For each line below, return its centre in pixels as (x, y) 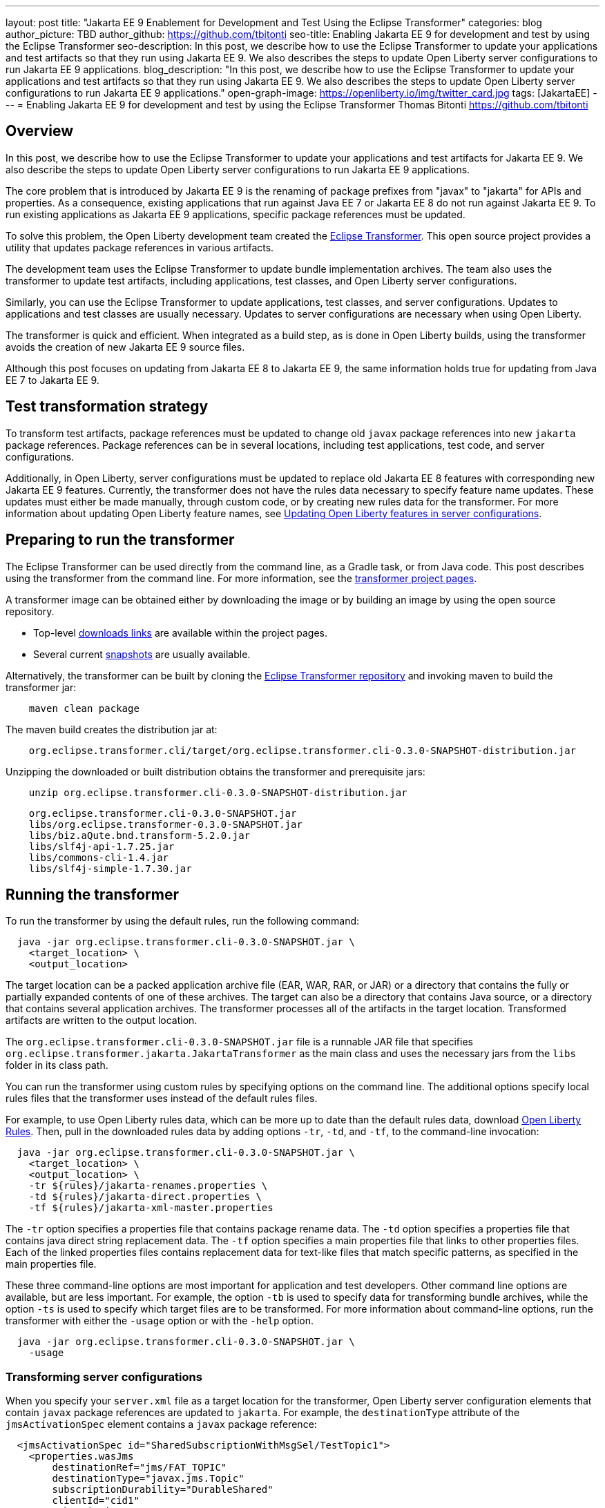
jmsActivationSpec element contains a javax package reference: (161, 1424)
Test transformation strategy (107, 407)
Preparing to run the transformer (120, 540)
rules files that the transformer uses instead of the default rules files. (162, 1099)
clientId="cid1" (96, 1501)
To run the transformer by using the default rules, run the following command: (183, 921)
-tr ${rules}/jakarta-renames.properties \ (148, 1186)
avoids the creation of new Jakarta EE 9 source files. (125, 347)
